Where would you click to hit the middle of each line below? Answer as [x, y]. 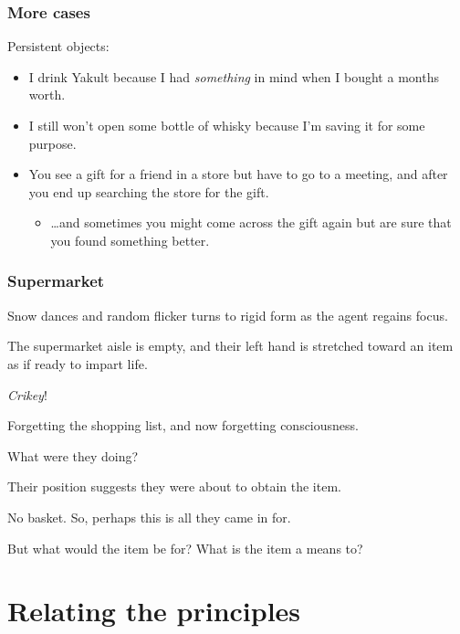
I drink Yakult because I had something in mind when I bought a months [234, 76]
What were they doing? [73, 455]
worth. [47, 95]
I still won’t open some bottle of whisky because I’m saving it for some [227, 125]
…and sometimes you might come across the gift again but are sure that [251, 222]
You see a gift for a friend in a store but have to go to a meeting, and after [238, 174]
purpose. [52, 143]
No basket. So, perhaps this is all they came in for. [149, 517]
